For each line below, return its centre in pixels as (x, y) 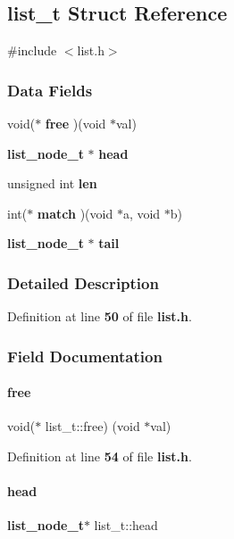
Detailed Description (83, 282)
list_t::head (126, 525)
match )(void (75, 213)
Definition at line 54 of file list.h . (100, 456)
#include (32, 50)
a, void (142, 213)
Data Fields (50, 90)
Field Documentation (85, 356)
